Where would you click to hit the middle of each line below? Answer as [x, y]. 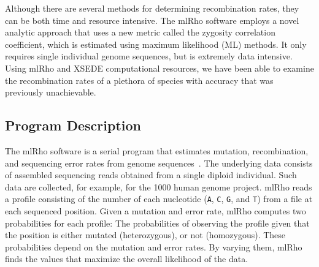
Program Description [73, 125]
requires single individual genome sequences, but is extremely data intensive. [149, 56]
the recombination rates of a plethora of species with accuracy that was [139, 80]
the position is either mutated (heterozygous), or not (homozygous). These [145, 235]
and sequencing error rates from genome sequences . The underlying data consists [159, 163]
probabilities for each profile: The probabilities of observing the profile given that [157, 223]
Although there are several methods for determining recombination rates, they [152, 8]
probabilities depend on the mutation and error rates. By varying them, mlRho [154, 246]
